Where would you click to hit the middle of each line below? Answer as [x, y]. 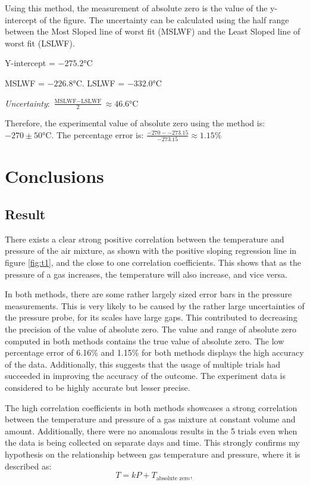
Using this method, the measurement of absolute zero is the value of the [136, 8]
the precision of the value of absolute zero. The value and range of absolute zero [151, 329]
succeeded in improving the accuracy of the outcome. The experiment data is [145, 376]
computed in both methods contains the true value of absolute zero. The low [145, 341]
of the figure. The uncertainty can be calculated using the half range [164, 19]
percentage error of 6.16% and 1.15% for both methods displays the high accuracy [154, 352]
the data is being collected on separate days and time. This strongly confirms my [152, 442]
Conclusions [54, 176]
